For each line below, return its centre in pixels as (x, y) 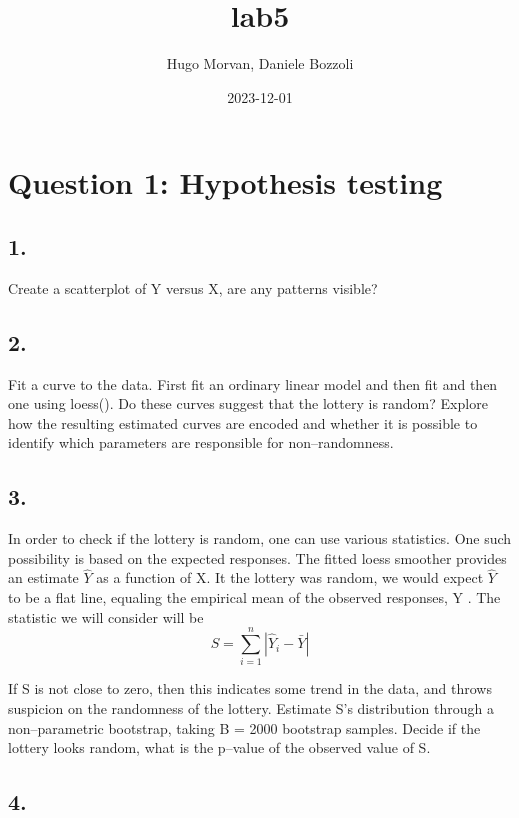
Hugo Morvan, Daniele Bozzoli (260, 63)
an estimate (43, 577)
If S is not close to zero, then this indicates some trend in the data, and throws (250, 688)
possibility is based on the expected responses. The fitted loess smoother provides (257, 557)
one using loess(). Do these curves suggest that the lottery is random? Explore (248, 403)
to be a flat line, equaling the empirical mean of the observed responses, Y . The (254, 597)
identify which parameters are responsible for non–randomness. (201, 442)
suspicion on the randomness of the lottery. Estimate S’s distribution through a (251, 707)
